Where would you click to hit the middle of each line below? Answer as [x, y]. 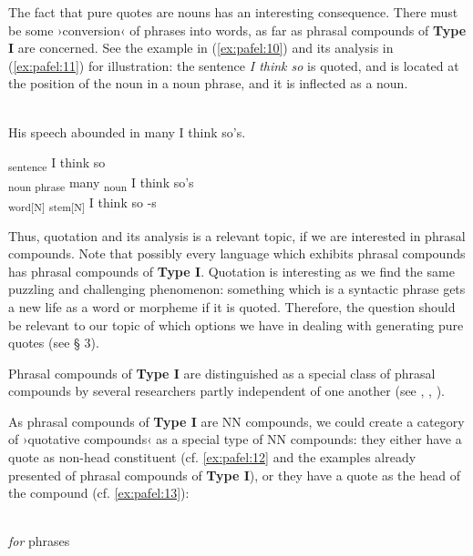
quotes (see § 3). [54, 343]
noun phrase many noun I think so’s [101, 184]
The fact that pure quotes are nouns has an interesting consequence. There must [233, 12]
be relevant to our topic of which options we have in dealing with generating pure [236, 324]
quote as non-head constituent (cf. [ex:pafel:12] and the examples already [212, 457]
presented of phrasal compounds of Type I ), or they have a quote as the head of [234, 475]
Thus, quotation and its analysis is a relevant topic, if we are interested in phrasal [237, 235]
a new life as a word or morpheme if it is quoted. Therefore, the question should [232, 306]
